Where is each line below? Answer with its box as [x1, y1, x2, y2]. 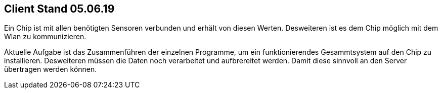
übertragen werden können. [4, 65, 97, 74]
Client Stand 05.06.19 [4, 3, 115, 15]
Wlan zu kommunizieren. [4, 32, 86, 41]
